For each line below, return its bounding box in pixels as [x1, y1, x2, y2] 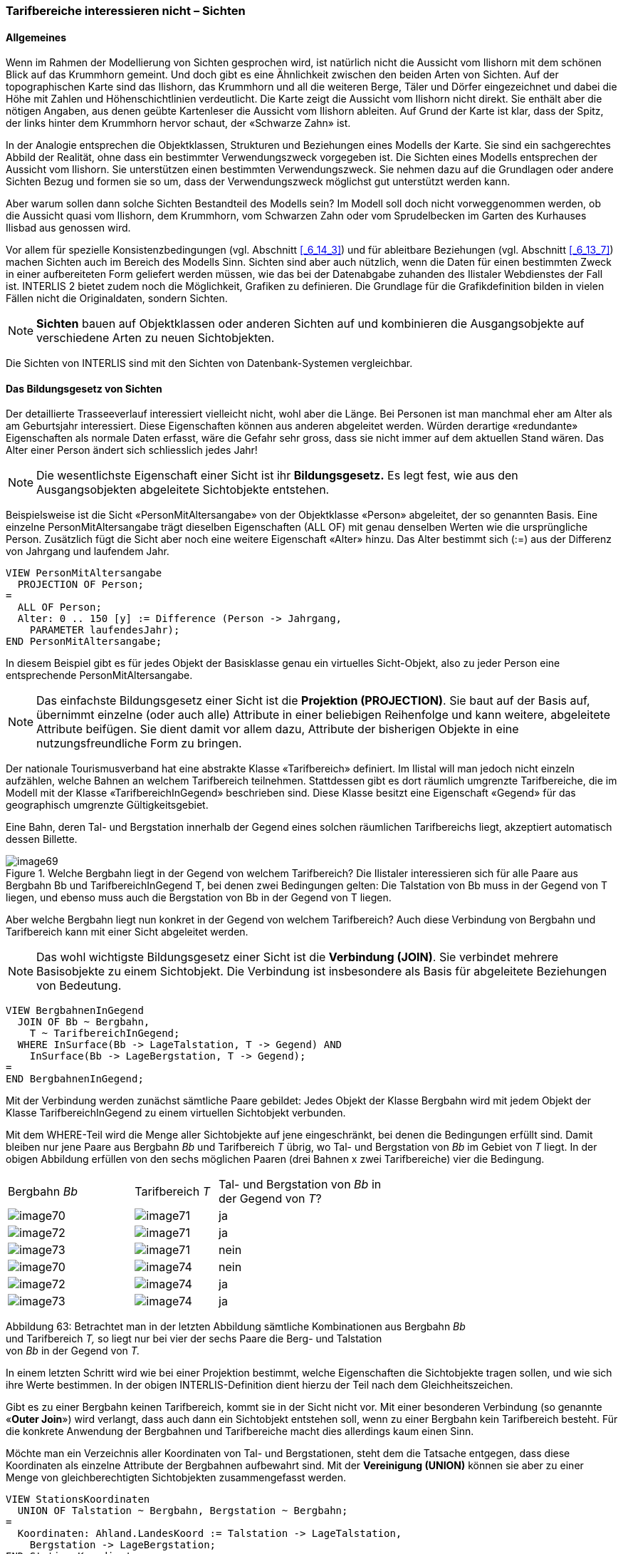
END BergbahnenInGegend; [6, 1073, 144, 1085]
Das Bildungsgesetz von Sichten [6, 382, 162, 395]
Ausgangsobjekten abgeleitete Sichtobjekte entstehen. [36, 482, 330, 497]
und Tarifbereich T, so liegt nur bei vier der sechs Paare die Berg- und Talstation [6, 1332, 382, 1345]
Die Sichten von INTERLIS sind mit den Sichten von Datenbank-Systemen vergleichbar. [6, 357, 413, 370]
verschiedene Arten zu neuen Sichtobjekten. [36, 331, 275, 346]
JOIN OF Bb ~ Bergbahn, [17, 1016, 150, 1028]
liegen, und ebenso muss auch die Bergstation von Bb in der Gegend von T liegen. [6, 891, 392, 904]
